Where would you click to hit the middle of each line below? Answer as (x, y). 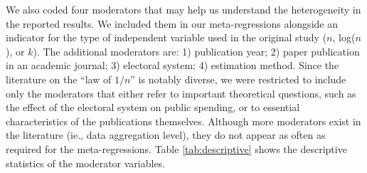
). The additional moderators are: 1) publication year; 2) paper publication (196, 51)
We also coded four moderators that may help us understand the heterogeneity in (183, 9)
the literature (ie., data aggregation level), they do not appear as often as (166, 135)
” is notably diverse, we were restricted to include (238, 79)
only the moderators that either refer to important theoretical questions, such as (181, 93)
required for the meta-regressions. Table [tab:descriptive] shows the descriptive (176, 148)
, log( (344, 37)
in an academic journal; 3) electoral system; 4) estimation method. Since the (172, 65)
